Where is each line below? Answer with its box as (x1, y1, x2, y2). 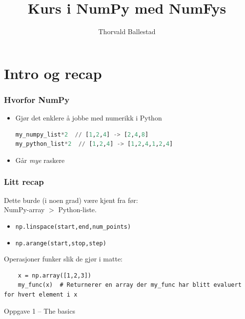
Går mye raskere (15, 155, 65, 165)
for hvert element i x (4, 291, 78, 298)
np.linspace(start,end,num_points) (15, 223, 131, 230)
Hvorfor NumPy (4, 93, 70, 105)
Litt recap (4, 176, 44, 188)
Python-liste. (58, 204, 97, 215)
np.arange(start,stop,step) (15, 239, 106, 247)
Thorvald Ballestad (98, 26, 156, 37)
